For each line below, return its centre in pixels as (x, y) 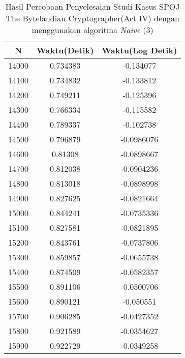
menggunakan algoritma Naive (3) (92, 30)
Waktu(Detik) (65, 50)
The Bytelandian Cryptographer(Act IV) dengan (92, 18)
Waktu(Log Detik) (140, 50)
